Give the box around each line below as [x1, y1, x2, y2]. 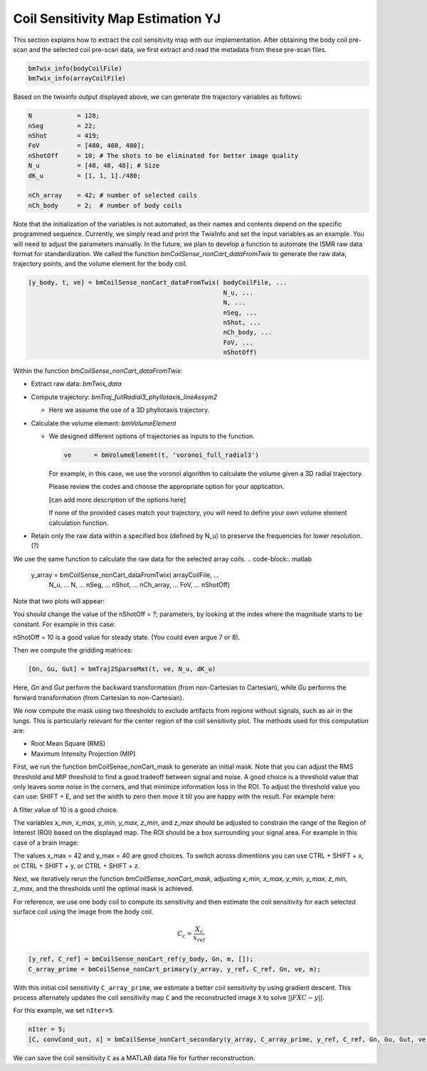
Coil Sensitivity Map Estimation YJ [13, 11, 221, 26]
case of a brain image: [13, 838, 79, 847]
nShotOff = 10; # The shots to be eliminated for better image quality [28, 152, 299, 159]
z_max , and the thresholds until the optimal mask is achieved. [13, 885, 194, 893]
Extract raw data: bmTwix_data [31, 379, 122, 388]
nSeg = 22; [28, 122, 96, 130]
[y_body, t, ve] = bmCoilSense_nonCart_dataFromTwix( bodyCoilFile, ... [28, 278, 288, 287]
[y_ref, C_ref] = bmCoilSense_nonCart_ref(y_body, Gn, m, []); [28, 955, 254, 964]
